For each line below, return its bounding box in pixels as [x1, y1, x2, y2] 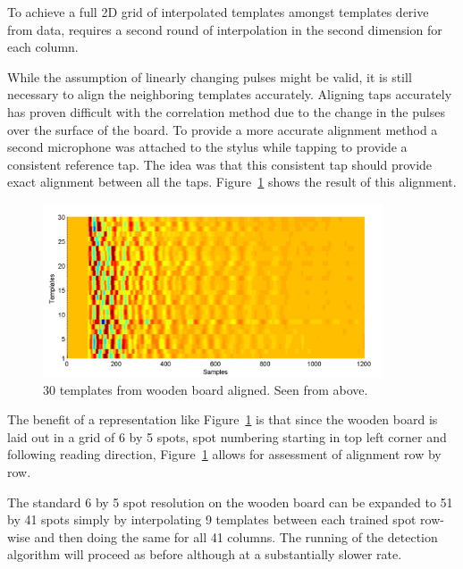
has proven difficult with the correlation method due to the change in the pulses [7, 102, 445, 121]
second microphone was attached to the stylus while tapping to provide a [7, 138, 408, 156]
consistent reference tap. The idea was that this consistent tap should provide [7, 155, 433, 173]
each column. [7, 38, 79, 56]
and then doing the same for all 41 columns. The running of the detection [34, 527, 438, 546]
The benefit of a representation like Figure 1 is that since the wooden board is [7, 410, 438, 429]
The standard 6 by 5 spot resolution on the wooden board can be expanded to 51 [7, 492, 453, 511]
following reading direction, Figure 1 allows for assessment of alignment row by [7, 445, 442, 464]
